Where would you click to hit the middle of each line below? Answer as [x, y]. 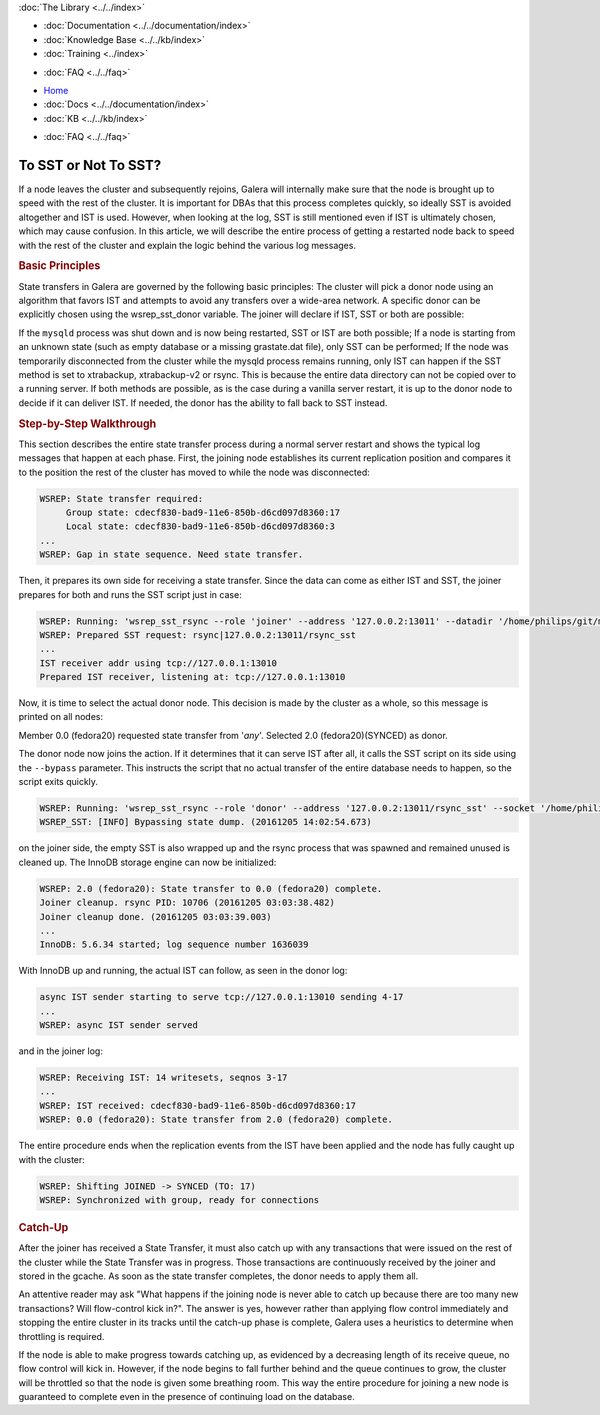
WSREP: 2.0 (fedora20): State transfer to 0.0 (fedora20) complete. [211, 888]
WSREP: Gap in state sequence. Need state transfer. [171, 554]
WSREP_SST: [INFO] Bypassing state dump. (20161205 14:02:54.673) [205, 822]
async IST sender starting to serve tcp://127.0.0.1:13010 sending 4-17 [221, 997]
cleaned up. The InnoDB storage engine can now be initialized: [147, 862]
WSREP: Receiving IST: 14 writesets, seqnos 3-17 [163, 1078]
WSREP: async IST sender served [119, 1025]
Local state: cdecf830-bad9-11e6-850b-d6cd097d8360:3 [200, 526]
